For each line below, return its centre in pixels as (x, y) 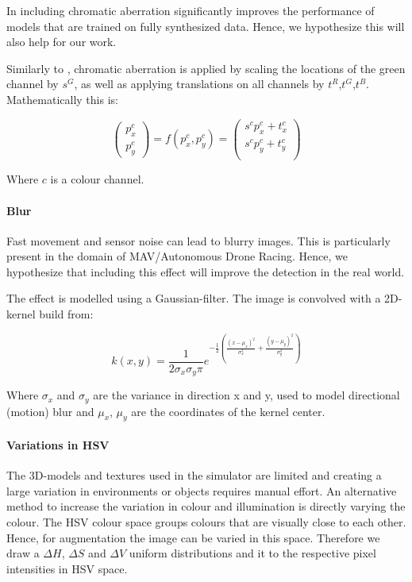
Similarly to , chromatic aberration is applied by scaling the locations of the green (206, 68)
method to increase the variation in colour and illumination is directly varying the (206, 506)
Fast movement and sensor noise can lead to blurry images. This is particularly (198, 240)
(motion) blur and (50, 411)
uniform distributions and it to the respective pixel (252, 553)
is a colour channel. (97, 179)
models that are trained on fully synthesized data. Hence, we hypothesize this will (206, 26)
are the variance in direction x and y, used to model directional (246, 395)
